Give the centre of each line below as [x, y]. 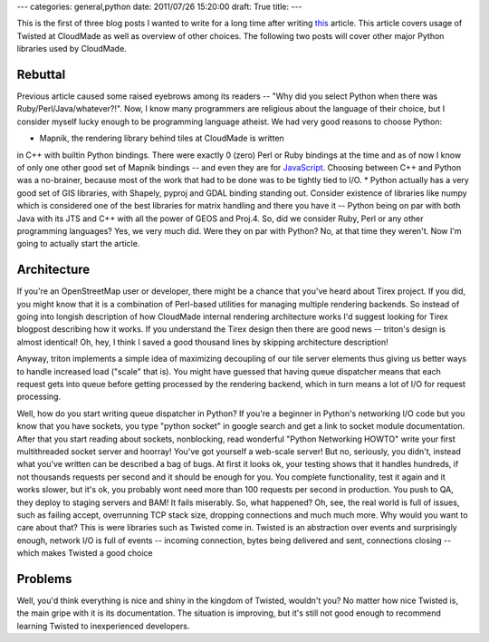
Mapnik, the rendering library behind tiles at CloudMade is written [162, 138]
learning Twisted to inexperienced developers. [103, 626]
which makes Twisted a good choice [85, 553]
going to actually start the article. [78, 244]
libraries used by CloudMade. [72, 49]
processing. [39, 397]
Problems [44, 579]
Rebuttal [41, 74]
